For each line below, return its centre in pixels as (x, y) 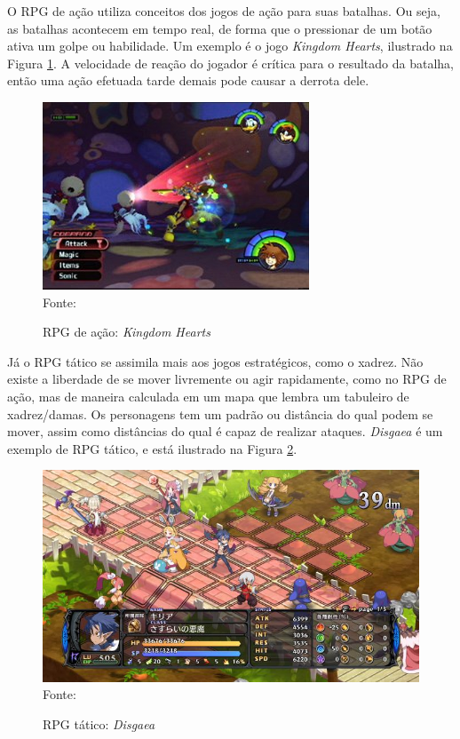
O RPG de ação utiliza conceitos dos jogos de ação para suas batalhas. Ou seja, (224, 11)
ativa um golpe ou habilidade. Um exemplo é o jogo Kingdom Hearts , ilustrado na (230, 46)
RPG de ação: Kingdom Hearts (127, 332)
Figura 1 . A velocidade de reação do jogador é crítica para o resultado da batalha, (230, 63)
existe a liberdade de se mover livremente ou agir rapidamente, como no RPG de (227, 379)
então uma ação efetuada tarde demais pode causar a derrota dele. (188, 80)
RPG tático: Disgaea (99, 724)
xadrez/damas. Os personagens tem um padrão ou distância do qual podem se (220, 413)
